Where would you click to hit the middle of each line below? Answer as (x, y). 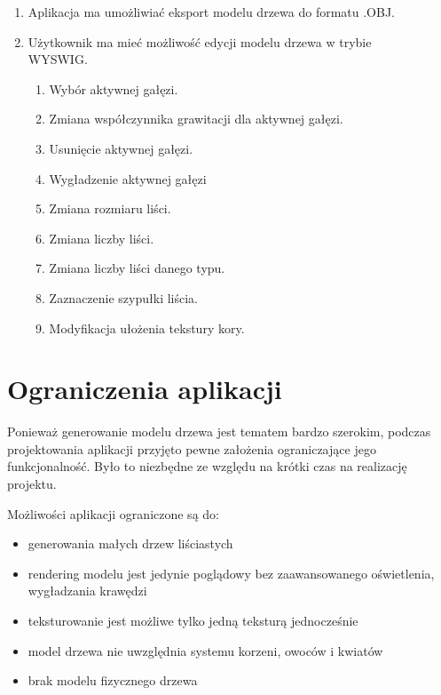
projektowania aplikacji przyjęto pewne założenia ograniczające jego (192, 448)
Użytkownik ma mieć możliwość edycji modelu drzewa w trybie (200, 41)
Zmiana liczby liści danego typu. (137, 268)
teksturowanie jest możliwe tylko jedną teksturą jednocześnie (193, 620)
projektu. (32, 484)
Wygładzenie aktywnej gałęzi (128, 178)
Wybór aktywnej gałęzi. (114, 88)
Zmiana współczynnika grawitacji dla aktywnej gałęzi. (196, 119)
